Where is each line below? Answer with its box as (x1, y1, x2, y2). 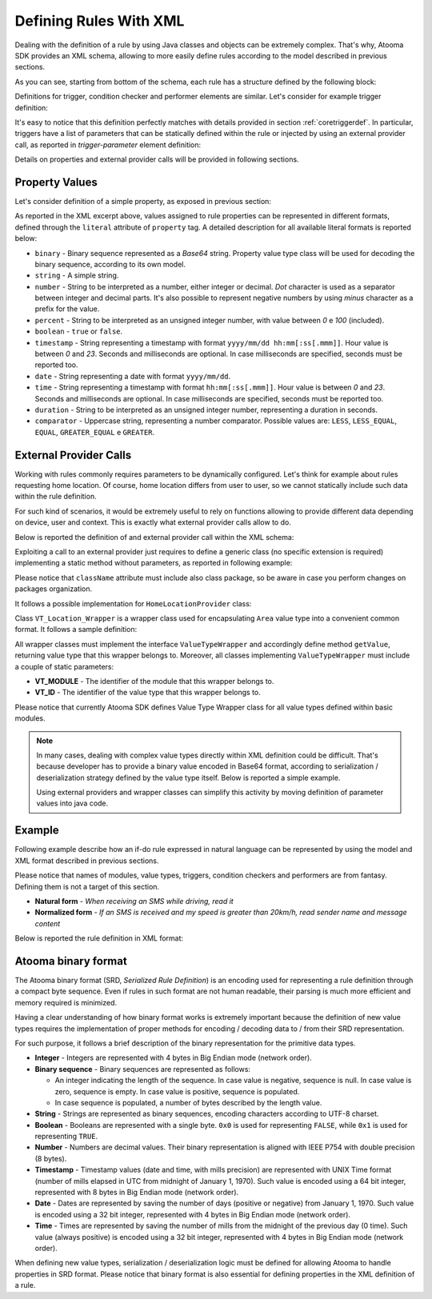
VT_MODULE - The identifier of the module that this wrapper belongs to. (34, 676, 274, 685)
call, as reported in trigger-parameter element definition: (14, 140, 202, 150)
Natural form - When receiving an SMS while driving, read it (34, 896, 234, 905)
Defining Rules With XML (14, 12, 185, 30)
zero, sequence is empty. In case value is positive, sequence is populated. (54, 1086, 300, 1096)
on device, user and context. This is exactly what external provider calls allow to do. (14, 518, 291, 527)
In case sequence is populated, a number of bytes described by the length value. (54, 1097, 322, 1107)
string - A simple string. (34, 270, 119, 280)
